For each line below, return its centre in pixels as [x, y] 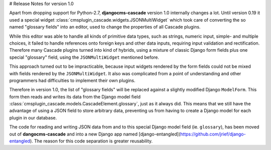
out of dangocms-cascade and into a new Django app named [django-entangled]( [95, 134]
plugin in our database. [33, 117]
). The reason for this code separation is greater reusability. [91, 141]
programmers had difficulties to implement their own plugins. [72, 80]
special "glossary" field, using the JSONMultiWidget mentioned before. [84, 57]
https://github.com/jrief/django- [213, 134]
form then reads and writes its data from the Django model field [75, 97]
